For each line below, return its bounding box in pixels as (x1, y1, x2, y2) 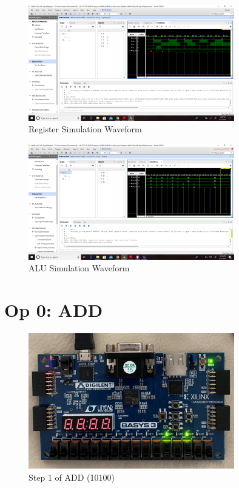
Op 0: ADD (4, 297, 103, 322)
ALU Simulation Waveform (29, 262, 130, 274)
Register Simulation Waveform (29, 123, 142, 135)
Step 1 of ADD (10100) (29, 470, 115, 483)
